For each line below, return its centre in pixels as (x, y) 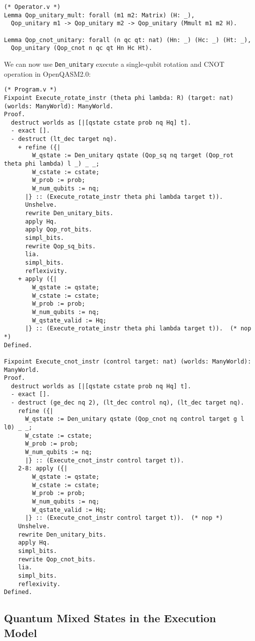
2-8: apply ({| (43, 469)
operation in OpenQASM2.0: (47, 73)
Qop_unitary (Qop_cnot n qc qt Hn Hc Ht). (82, 48)
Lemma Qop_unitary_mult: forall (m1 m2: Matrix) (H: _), (99, 15)
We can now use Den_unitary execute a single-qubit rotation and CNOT (114, 64)
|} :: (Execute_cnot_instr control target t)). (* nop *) (124, 518)
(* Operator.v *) (32, 7)
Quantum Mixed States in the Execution (110, 618)
